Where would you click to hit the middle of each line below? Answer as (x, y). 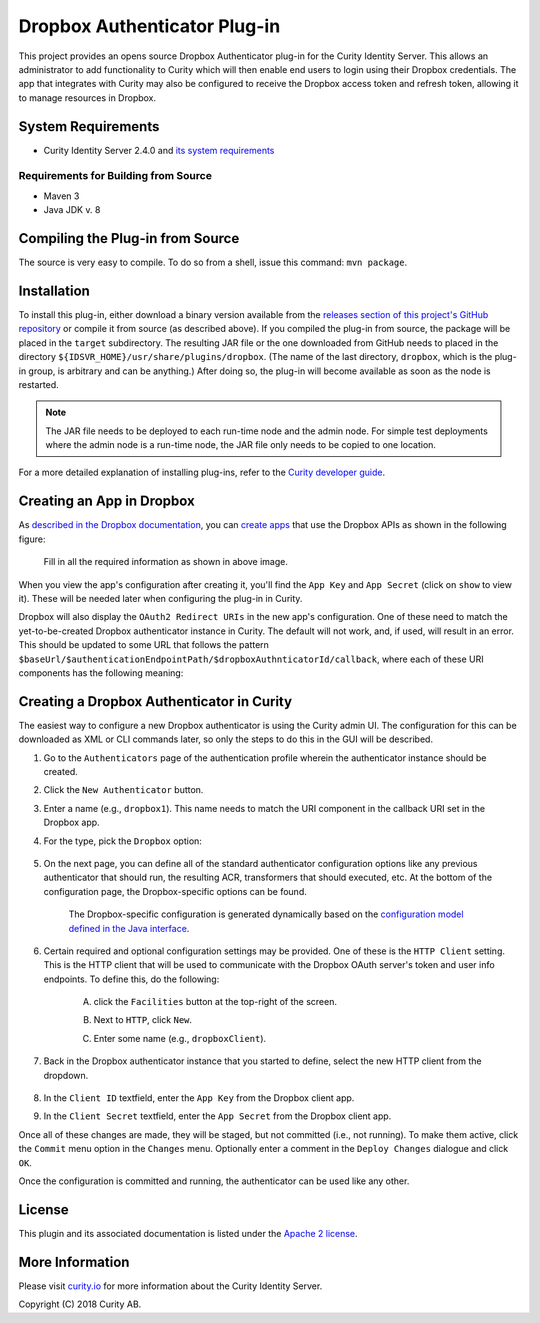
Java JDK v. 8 (72, 210)
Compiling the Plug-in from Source (129, 238)
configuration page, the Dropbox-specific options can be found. (175, 891)
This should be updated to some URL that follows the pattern (144, 645)
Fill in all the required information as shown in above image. (166, 562)
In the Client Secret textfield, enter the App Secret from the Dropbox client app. (217, 1116)
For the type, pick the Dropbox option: (122, 841)
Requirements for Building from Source (115, 176)
